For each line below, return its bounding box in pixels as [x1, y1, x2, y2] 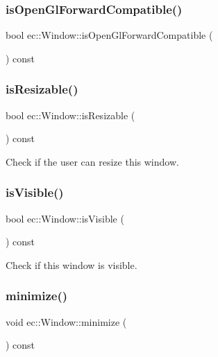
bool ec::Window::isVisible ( [6, 211, 124, 225]
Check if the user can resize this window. [6, 154, 179, 168]
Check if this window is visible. [6, 257, 137, 272]
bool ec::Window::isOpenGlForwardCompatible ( [6, 28, 213, 42]
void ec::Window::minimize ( [6, 314, 127, 329]
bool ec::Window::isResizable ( [6, 107, 135, 122]
